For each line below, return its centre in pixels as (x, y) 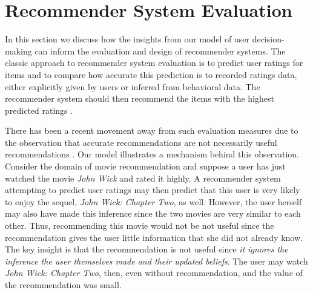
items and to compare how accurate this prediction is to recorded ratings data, (151, 74)
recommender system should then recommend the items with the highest (140, 98)
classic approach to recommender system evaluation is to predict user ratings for (154, 63)
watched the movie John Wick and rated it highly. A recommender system (143, 178)
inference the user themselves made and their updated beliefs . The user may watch (156, 261)
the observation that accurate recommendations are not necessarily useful (141, 142)
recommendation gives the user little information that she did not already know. (154, 237)
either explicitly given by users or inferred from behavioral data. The (133, 86)
